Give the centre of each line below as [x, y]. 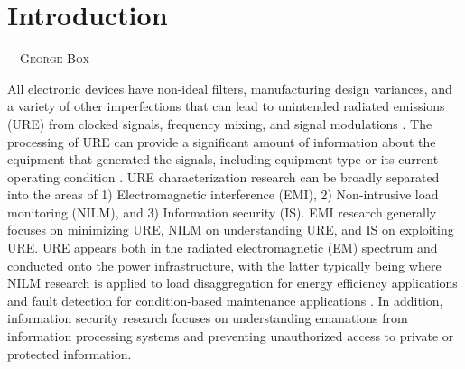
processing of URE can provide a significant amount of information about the [222, 141]
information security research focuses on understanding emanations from [208, 318]
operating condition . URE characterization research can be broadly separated [223, 176]
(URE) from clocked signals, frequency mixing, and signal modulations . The [220, 123]
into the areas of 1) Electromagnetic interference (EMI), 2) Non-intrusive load [223, 194]
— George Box [48, 58]
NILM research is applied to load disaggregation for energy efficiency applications [232, 283]
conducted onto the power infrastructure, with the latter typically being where [224, 265]
